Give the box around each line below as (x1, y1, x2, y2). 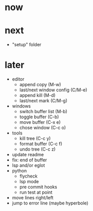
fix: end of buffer (12, 157, 47, 163)
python (12, 168, 27, 174)
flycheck (19, 173, 38, 179)
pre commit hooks (19, 184, 57, 190)
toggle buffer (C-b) (19, 114, 59, 120)
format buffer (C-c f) (19, 141, 62, 147)
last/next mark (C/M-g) (19, 98, 67, 104)
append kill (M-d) (19, 92, 56, 98)
